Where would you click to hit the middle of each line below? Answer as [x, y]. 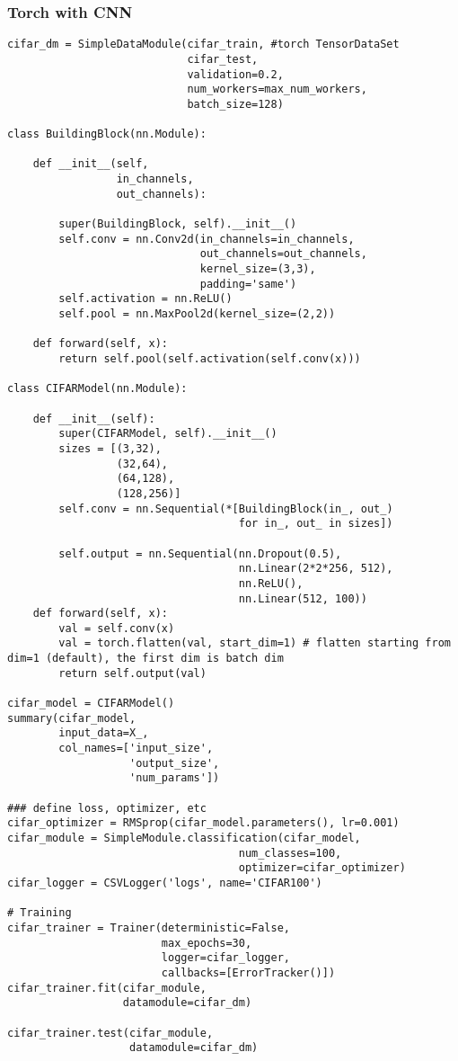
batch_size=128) [235, 104]
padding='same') [248, 284]
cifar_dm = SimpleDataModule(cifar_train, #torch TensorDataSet [203, 45]
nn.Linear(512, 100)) [303, 598]
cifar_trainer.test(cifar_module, [110, 1033]
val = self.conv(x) [117, 628]
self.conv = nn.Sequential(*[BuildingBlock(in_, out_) [226, 508]
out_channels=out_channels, [283, 254]
